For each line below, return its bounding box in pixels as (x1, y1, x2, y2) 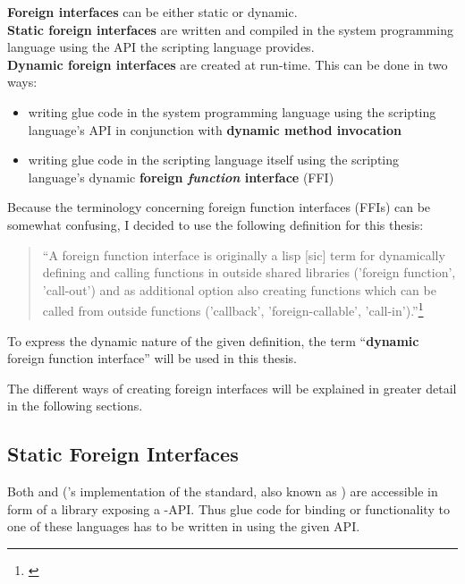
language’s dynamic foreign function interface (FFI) (28, 167, 334, 186)
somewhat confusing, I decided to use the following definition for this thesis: (7, 215, 424, 233)
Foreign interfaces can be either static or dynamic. (7, 3, 298, 21)
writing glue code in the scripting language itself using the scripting (28, 150, 400, 169)
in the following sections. (7, 396, 143, 415)
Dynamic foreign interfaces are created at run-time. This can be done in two (7, 55, 448, 73)
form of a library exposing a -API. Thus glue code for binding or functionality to (7, 499, 450, 518)
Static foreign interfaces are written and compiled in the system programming (7, 20, 453, 38)
